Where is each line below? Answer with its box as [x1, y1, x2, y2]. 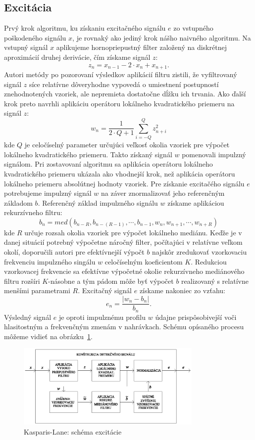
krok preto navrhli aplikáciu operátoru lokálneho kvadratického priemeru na [4, 98, 235, 108]
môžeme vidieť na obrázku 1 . [4, 331, 93, 341]
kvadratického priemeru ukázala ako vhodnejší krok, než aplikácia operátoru [4, 168, 235, 178]
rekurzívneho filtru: [4, 207, 62, 218]
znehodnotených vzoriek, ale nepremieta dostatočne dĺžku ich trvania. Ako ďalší [4, 88, 246, 99]
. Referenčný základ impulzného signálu [38, 197, 158, 208]
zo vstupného [173, 23, 213, 33]
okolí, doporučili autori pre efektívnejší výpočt [4, 247, 145, 257]
